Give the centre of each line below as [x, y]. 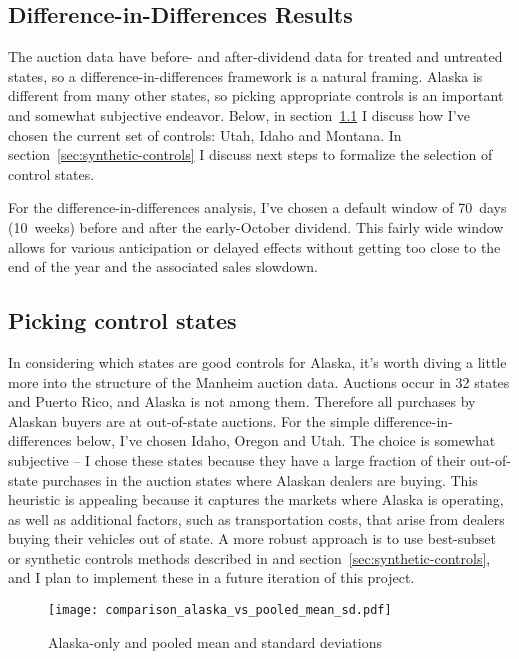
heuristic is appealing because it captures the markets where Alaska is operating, [256, 499]
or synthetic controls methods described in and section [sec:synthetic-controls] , [249, 557]
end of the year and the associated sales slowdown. [163, 266]
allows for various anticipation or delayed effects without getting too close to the [254, 246]
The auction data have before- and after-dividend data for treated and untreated [255, 56]
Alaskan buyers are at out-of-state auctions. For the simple [189, 420]
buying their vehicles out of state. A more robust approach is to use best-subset [252, 538]
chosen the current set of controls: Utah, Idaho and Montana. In [205, 134]
